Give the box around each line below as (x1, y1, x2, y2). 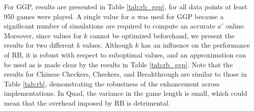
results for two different (4, 40, 74, 50)
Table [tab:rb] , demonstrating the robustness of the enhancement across (4, 78, 220, 88)
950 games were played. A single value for (4, 11, 129, 21)
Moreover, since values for (4, 30, 82, 40)
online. (226, 21, 246, 31)
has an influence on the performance (141, 40, 250, 50)
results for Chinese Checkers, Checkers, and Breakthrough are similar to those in (4, 69, 247, 79)
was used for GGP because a (137, 11, 224, 21)
